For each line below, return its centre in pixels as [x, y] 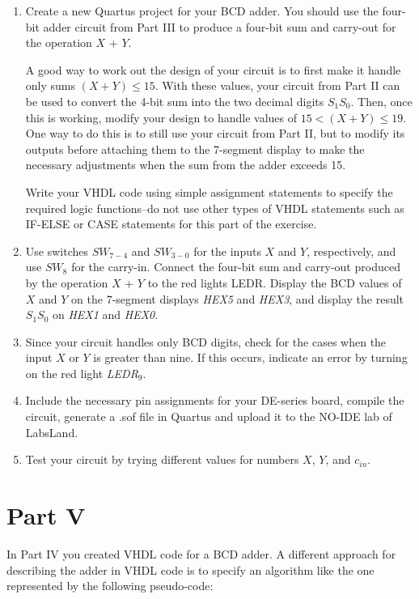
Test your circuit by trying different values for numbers [162, 459]
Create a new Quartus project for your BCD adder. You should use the [202, 11]
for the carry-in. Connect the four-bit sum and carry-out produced [236, 267]
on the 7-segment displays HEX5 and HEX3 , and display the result [238, 298]
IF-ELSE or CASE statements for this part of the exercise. [171, 224]
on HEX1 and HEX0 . [106, 314]
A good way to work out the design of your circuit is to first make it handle [213, 69]
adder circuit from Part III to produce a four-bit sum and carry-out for [220, 26]
